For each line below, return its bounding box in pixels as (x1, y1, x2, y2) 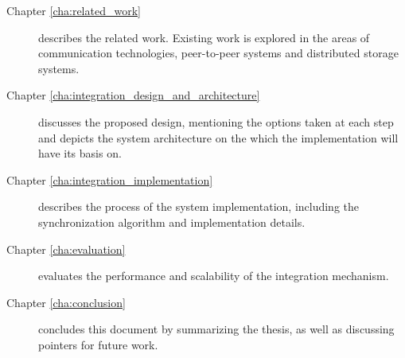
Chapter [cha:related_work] (6, 2, 141, 18)
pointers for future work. (38, 336, 158, 352)
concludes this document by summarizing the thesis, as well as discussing (38, 321, 395, 337)
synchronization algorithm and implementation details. (38, 213, 306, 230)
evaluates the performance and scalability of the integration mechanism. (38, 267, 389, 284)
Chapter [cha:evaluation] (6, 240, 126, 257)
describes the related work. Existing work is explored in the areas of (38, 29, 370, 45)
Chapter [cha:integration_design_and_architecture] (6, 87, 260, 103)
